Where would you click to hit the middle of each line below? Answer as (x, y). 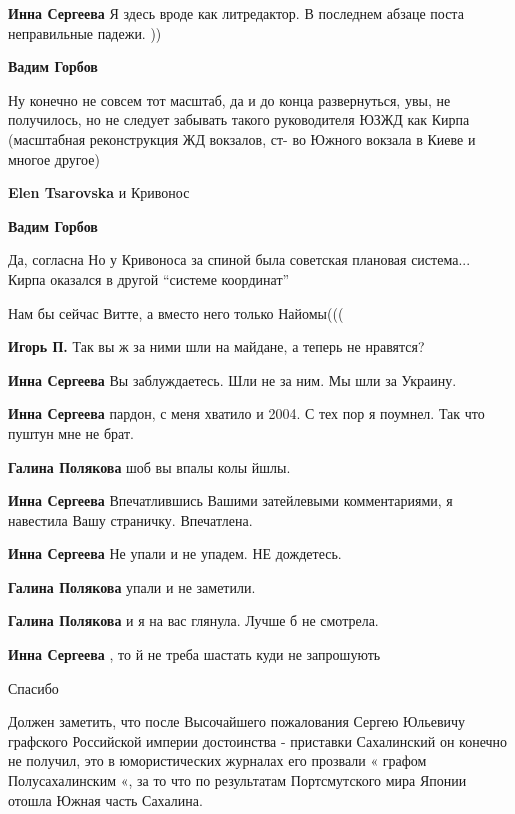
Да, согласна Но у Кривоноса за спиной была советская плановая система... (239, 259)
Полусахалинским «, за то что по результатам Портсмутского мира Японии (237, 780)
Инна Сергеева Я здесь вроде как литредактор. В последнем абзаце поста (236, 13)
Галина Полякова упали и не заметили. (132, 586)
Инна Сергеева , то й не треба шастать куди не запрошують (194, 654)
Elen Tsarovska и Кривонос (99, 192)
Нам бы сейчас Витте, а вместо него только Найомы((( (176, 312)
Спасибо (33, 687)
